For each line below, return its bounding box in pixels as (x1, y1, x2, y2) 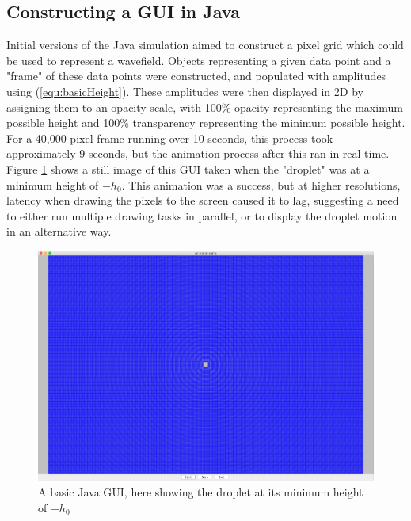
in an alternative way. (6, 223, 112, 239)
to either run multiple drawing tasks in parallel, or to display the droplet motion (6, 207, 398, 224)
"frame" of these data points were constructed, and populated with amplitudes (6, 67, 386, 84)
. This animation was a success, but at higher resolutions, (121, 176, 401, 193)
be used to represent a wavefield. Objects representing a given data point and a (6, 52, 391, 68)
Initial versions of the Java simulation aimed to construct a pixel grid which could (6, 36, 404, 53)
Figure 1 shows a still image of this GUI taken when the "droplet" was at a (6, 160, 370, 177)
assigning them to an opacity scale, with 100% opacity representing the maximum (6, 98, 403, 115)
